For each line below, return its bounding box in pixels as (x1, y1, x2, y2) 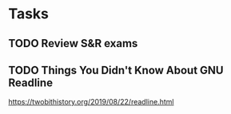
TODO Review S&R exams (8, 37, 138, 50)
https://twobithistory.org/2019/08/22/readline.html (8, 97, 174, 107)
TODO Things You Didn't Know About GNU (8, 63, 224, 77)
